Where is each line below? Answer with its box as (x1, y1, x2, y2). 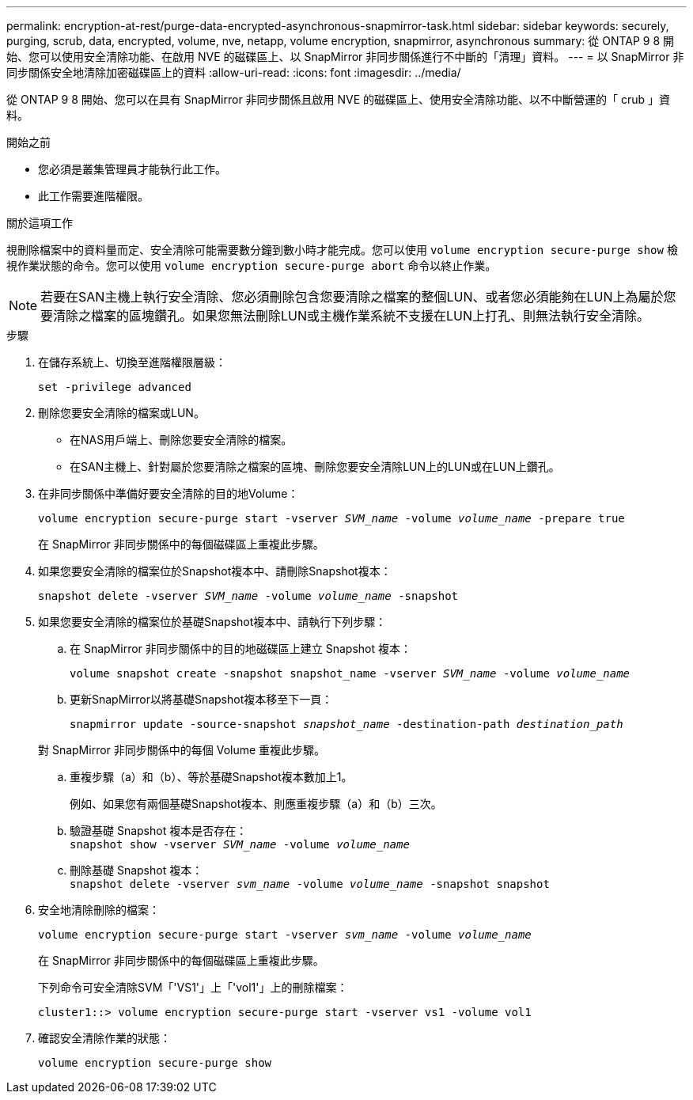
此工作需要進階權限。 (38, 189, 149, 203)
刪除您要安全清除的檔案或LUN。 (38, 406, 205, 419)
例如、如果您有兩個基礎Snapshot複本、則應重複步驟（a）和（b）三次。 (70, 797, 442, 810)
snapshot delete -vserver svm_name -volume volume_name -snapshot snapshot (70, 878, 550, 890)
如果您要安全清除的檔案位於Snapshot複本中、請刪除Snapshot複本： (38, 564, 392, 578)
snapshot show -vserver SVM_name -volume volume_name (70, 838, 410, 851)
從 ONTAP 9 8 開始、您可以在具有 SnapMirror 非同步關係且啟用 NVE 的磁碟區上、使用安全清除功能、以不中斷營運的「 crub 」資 (6, 93, 671, 106)
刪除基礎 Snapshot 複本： (70, 863, 203, 877)
